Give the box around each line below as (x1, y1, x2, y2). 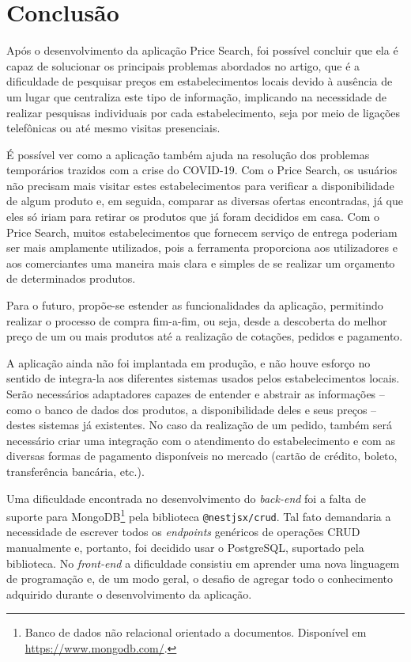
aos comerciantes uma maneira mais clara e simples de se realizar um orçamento (6, 254, 395, 271)
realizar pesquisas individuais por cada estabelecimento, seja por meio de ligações (6, 104, 401, 120)
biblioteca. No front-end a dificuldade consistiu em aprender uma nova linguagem (6, 554, 400, 571)
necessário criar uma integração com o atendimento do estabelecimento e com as (6, 432, 395, 448)
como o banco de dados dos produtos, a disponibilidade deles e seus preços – (6, 401, 377, 417)
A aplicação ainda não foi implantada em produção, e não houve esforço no (6, 354, 371, 371)
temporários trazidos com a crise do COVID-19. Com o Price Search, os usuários (6, 162, 398, 178)
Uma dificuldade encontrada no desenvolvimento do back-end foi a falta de (6, 489, 366, 506)
